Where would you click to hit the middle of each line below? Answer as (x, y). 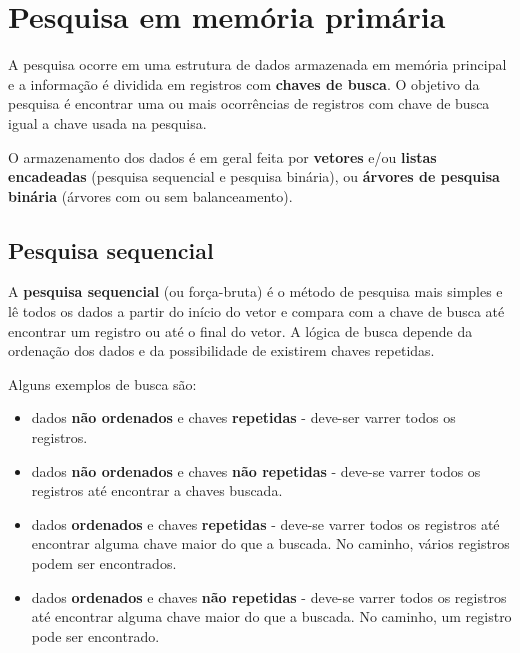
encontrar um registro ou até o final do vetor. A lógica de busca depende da (240, 330)
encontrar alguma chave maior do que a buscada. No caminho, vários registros (270, 543)
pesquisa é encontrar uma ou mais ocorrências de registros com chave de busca (249, 103)
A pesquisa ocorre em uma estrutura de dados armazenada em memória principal (257, 64)
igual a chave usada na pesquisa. (107, 122)
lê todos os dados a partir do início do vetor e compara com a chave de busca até (256, 311)
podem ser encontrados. (104, 563)
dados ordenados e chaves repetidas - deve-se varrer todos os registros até (265, 523)
